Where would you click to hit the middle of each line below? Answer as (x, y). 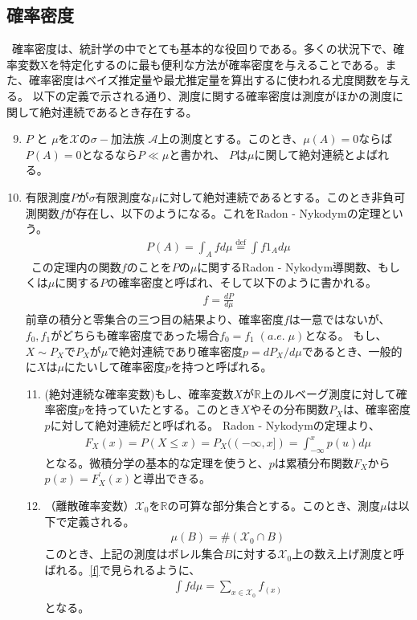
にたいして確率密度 (114, 367)
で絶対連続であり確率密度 (176, 351)
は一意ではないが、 (339, 319)
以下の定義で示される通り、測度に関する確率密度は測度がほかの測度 (213, 95)
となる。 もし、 (346, 334)
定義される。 (101, 521)
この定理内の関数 (76, 266)
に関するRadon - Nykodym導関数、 (288, 266)
